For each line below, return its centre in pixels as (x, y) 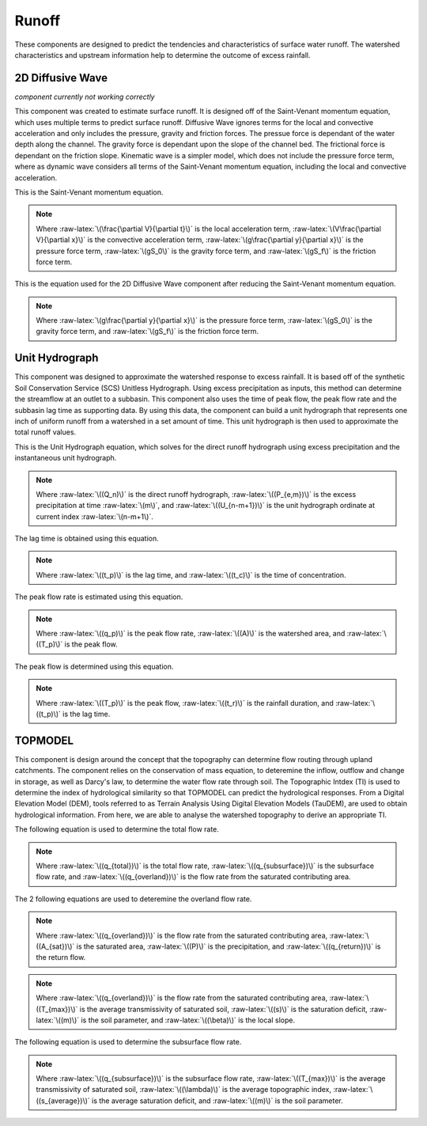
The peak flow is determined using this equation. (94, 666)
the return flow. (61, 957)
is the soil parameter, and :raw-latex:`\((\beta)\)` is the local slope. (188, 1020)
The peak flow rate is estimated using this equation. (99, 597)
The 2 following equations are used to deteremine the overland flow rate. (133, 899)
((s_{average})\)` (63, 1101)
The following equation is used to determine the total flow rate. (117, 829)
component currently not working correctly (85, 97)
